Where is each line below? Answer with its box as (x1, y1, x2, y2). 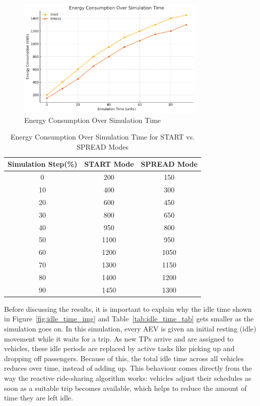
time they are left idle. (4, 392, 73, 403)
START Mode (84, 159, 134, 169)
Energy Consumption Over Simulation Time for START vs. (11, 131, 195, 142)
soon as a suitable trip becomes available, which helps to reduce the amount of (4, 382, 247, 393)
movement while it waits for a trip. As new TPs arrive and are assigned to (4, 333, 234, 344)
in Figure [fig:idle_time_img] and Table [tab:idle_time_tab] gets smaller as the (4, 313, 254, 324)
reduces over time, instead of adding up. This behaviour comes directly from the (4, 363, 252, 373)
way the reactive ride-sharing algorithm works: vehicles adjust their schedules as (4, 373, 251, 383)
